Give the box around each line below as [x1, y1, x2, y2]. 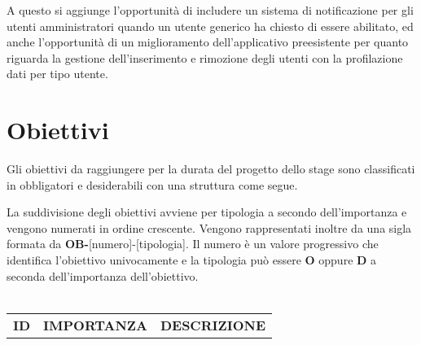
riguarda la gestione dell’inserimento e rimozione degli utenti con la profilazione [7, 49, 403, 66]
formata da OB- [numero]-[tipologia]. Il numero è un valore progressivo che [7, 235, 379, 252]
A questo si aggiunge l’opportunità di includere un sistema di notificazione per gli [7, 2, 414, 18]
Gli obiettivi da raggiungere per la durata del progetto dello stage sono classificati [7, 160, 415, 177]
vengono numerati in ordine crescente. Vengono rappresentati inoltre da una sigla [7, 219, 412, 236]
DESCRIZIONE [160, 315, 265, 334]
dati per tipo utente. [7, 65, 108, 82]
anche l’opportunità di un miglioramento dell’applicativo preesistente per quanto [7, 33, 409, 50]
